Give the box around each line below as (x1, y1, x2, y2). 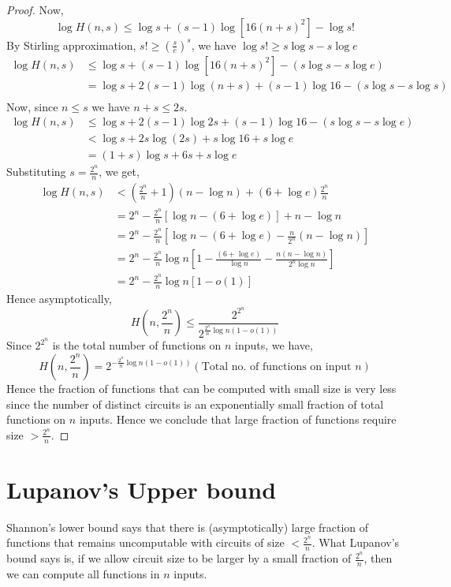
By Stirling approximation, (6, 36, 136, 53)
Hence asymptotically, (6, 290, 112, 307)
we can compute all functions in (6, 566, 160, 582)
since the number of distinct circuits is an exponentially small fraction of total (6, 395, 384, 412)
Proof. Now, (6, 2, 64, 17)
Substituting (6, 163, 66, 180)
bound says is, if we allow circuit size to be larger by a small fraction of (6, 550, 352, 566)
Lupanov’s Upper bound (6, 473, 277, 505)
